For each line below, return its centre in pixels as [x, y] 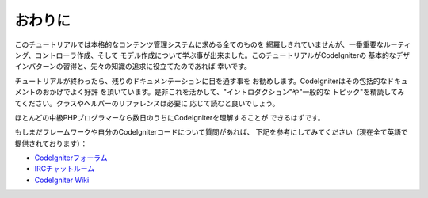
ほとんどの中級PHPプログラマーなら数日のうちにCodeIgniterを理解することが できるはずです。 [170, 117]
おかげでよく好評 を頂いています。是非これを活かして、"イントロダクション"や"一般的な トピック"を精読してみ [224, 92]
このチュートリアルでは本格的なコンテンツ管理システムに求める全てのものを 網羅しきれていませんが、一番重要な [199, 44]
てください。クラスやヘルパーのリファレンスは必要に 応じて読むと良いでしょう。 [147, 103]
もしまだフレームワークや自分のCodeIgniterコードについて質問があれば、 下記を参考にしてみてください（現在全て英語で [211, 132]
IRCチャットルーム [65, 169]
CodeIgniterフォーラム [71, 158]
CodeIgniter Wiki [62, 180]
